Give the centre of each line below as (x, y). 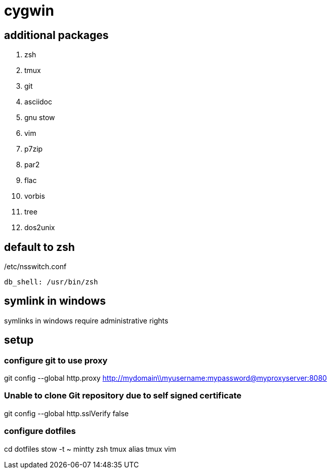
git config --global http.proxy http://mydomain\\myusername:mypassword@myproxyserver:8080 (165, 378)
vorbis (35, 196)
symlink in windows (55, 301)
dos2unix (40, 228)
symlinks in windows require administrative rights (86, 320)
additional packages (56, 35)
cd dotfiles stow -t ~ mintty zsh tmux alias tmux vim (90, 449)
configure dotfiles (40, 431)
